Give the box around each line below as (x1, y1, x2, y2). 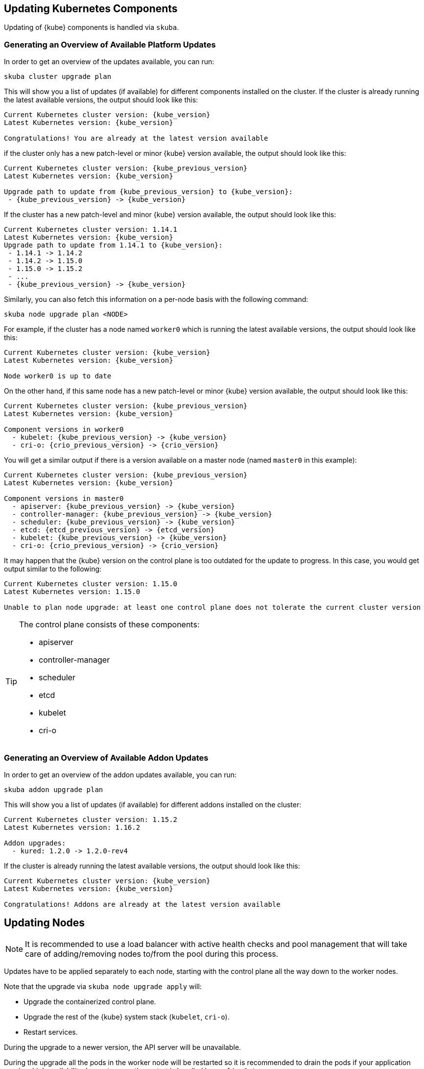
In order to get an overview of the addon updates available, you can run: (4, 770, 237, 779)
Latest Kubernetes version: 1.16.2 (4, 823, 141, 831)
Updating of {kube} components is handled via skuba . (4, 23, 179, 32)
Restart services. (24, 1027, 78, 1036)
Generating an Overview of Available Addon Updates (4, 752, 209, 763)
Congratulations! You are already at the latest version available (4, 134, 268, 143)
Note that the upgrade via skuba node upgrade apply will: (4, 982, 202, 991)
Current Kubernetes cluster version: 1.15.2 (4, 815, 178, 823)
